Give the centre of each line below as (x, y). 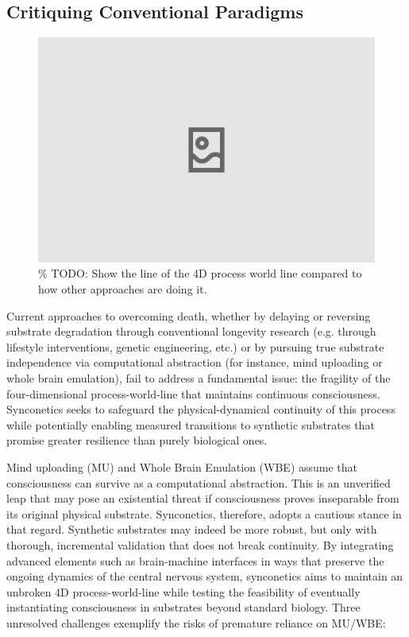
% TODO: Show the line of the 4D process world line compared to (200, 273)
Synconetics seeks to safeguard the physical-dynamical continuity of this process (201, 409)
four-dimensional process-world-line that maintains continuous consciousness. (193, 393)
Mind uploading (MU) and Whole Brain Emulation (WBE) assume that (182, 466)
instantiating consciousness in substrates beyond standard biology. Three (183, 607)
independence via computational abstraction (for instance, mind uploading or (195, 362)
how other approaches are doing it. (123, 289)
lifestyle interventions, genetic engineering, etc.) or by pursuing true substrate (195, 346)
